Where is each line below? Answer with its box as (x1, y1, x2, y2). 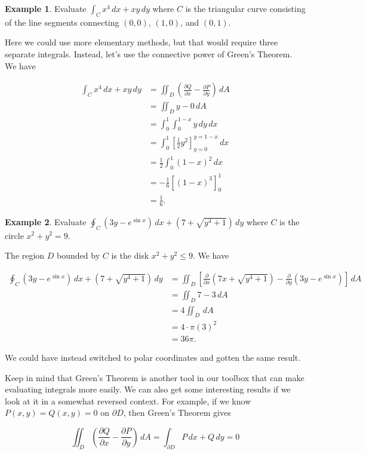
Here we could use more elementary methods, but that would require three (5, 36, 278, 48)
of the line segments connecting (5, 16, 119, 28)
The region (5, 249, 45, 262)
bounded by (57, 249, 100, 262)
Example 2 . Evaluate (5, 215, 87, 228)
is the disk (111, 249, 149, 262)
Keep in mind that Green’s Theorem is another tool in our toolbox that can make (5, 371, 305, 384)
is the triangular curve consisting (185, 2, 306, 14)
